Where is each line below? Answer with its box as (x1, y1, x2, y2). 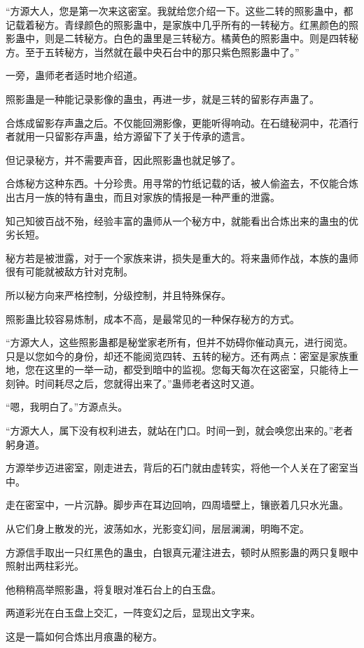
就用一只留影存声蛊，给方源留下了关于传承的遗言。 (15, 129, 251, 144)
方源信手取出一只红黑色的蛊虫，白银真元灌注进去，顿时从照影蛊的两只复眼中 (6, 544, 358, 559)
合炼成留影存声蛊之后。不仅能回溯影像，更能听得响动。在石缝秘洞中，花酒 (6, 115, 349, 130)
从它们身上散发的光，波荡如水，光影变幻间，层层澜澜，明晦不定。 (6, 521, 309, 536)
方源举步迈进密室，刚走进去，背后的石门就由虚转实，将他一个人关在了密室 (6, 460, 349, 475)
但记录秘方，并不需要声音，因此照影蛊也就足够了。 (6, 152, 241, 167)
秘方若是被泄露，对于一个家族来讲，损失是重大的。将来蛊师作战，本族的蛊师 (6, 250, 358, 265)
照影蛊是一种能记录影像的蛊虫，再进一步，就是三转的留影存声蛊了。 (6, 91, 319, 106)
